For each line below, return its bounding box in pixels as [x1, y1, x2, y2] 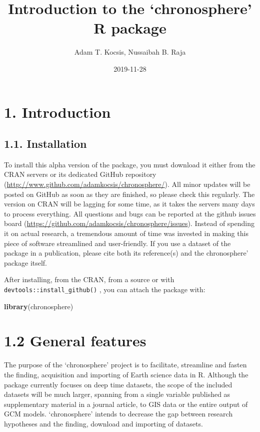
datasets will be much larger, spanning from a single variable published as [4, 389, 230, 399]
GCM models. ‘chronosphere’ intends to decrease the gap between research [4, 408, 233, 419]
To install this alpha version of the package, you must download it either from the [4, 159, 255, 169]
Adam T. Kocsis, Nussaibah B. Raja [74, 47, 186, 57]
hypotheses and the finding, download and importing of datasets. [4, 418, 203, 428]
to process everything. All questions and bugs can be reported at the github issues [4, 208, 256, 219]
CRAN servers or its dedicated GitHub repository [4, 169, 156, 179]
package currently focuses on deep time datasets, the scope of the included [4, 379, 232, 389]
